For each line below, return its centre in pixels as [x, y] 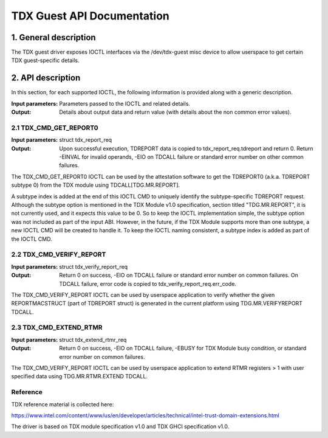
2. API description [46, 78]
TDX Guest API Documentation [91, 16]
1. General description [54, 37]
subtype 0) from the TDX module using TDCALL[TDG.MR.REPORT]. [96, 185]
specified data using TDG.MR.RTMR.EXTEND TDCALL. [80, 377]
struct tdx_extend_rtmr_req [93, 339]
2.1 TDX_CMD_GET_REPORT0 [55, 128]
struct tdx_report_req [86, 140]
